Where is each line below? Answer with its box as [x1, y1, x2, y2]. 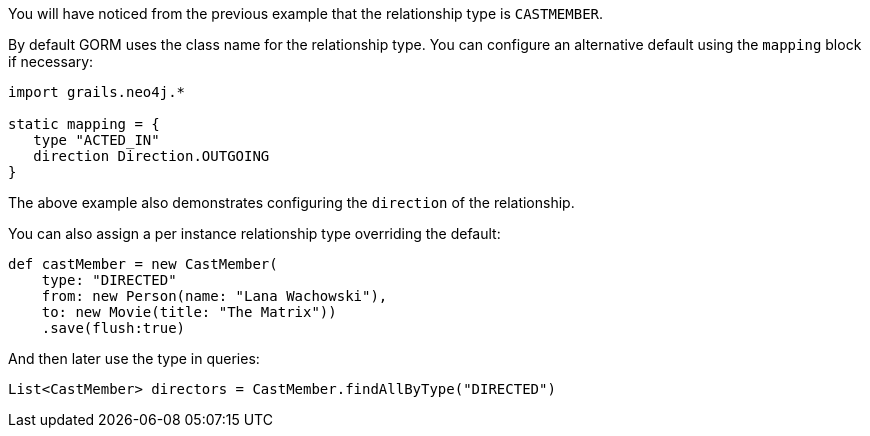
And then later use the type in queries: [8, 350, 260, 367]
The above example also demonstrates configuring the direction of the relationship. [8, 194, 575, 211]
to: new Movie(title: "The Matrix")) [41, 304, 337, 320]
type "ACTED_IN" [33, 132, 160, 148]
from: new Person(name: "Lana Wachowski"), [41, 288, 388, 304]
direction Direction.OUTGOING [33, 148, 270, 164]
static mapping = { [8, 116, 160, 132]
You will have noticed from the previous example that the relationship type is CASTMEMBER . [8, 5, 604, 22]
